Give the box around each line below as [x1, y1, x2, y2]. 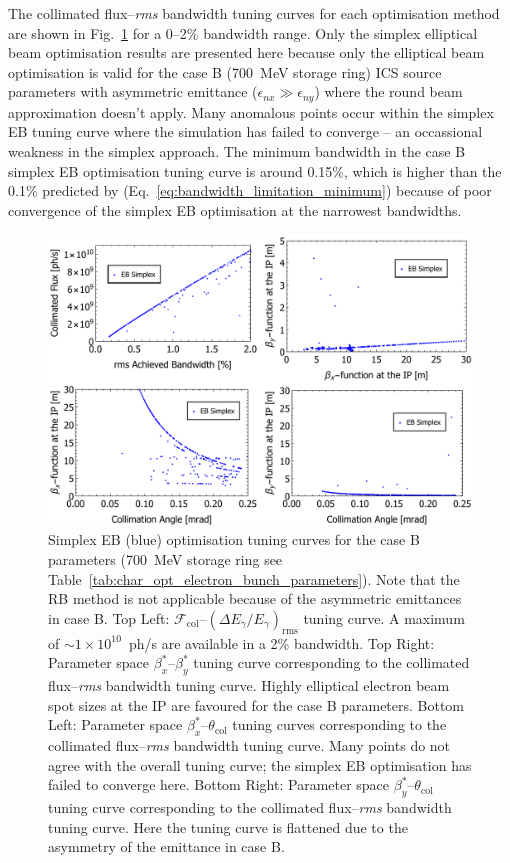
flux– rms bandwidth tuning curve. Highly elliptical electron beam [48, 675, 450, 696]
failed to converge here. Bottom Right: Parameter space [48, 774, 390, 795]
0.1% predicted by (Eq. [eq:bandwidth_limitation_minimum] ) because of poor [8, 180, 492, 201]
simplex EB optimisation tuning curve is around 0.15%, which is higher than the [8, 160, 502, 181]
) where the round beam [314, 81, 463, 102]
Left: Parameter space [48, 714, 183, 735]
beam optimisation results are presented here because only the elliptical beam [8, 42, 485, 63]
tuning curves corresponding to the [232, 714, 447, 735]
